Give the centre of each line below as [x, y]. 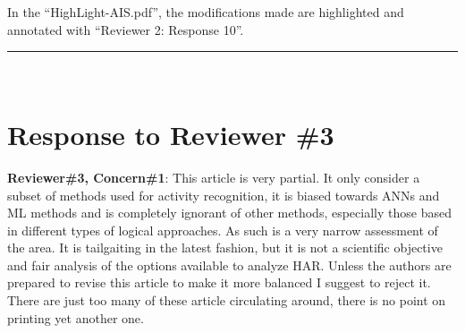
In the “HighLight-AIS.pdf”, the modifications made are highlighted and [206, 12]
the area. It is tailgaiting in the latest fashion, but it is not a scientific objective [225, 248]
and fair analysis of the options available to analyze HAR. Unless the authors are [229, 265]
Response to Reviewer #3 [171, 134]
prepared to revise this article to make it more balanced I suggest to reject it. [219, 282]
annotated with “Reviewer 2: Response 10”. [126, 29]
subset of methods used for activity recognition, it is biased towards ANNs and [224, 195]
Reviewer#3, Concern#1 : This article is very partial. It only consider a [214, 177]
